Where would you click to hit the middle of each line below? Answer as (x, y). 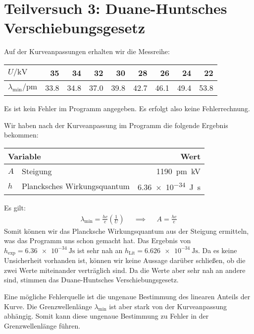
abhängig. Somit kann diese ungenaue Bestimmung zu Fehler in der (106, 316)
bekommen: (21, 135)
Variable (25, 156)
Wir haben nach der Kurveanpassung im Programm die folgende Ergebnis (116, 125)
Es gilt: (15, 208)
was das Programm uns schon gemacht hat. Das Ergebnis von (98, 240)
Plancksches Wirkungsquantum (76, 186)
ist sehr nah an (100, 250)
